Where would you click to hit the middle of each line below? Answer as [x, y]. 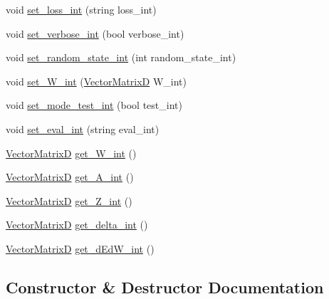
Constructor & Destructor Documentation [165, 287]
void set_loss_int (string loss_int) [81, 9]
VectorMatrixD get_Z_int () [69, 200]
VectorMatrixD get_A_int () [70, 177]
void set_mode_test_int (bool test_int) [94, 105]
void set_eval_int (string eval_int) [83, 128]
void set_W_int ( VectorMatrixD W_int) [96, 81]
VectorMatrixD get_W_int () [71, 153]
